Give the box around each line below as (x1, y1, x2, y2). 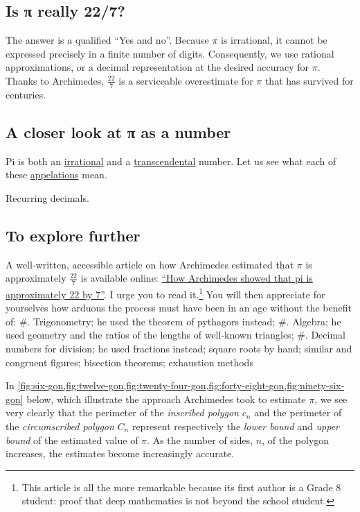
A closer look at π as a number (6, 121, 231, 142)
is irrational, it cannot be (221, 33, 327, 47)
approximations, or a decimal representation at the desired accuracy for (6, 60, 309, 74)
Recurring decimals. (6, 190, 89, 205)
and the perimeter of (254, 405, 342, 420)
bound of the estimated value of (6, 432, 138, 447)
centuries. (6, 87, 46, 101)
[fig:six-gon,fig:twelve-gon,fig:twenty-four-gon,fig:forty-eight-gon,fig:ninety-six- (17, 378, 345, 393)
